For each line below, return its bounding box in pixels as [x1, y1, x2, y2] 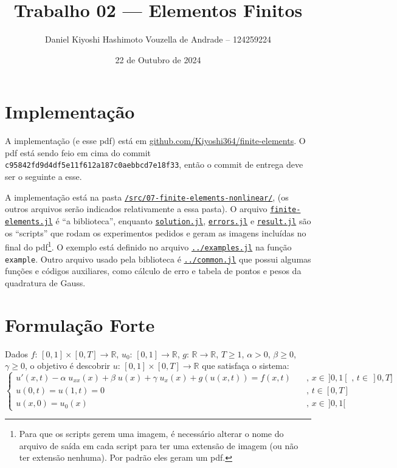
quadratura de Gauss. [5, 276, 86, 289]
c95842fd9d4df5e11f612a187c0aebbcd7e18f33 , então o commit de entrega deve [5, 158, 303, 171]
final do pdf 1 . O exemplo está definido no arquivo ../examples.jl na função [5, 239, 292, 253]
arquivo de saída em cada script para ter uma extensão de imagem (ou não [19, 439, 299, 452]
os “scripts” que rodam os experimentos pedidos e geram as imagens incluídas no [5, 226, 306, 239]
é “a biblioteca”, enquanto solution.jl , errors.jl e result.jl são [55, 215, 311, 227]
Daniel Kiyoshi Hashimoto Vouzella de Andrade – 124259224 [45, 33, 271, 46]
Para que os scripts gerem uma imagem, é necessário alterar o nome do [19, 427, 284, 440]
